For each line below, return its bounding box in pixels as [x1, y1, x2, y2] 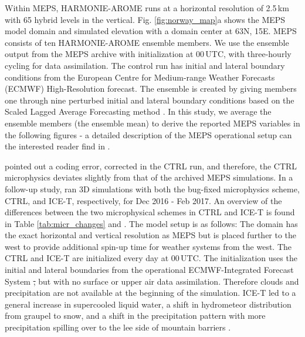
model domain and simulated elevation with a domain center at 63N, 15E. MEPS [5, 25, 297, 37]
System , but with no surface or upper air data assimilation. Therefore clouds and [5, 275, 299, 287]
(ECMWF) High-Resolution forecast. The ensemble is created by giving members [5, 82, 297, 95]
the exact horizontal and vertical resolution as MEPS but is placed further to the [5, 229, 297, 241]
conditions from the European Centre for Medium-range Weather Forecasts [5, 71, 275, 83]
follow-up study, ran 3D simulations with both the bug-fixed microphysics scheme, [5, 182, 300, 195]
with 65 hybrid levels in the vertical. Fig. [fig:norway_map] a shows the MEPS [5, 13, 286, 25]
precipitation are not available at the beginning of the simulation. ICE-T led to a [5, 286, 296, 299]
